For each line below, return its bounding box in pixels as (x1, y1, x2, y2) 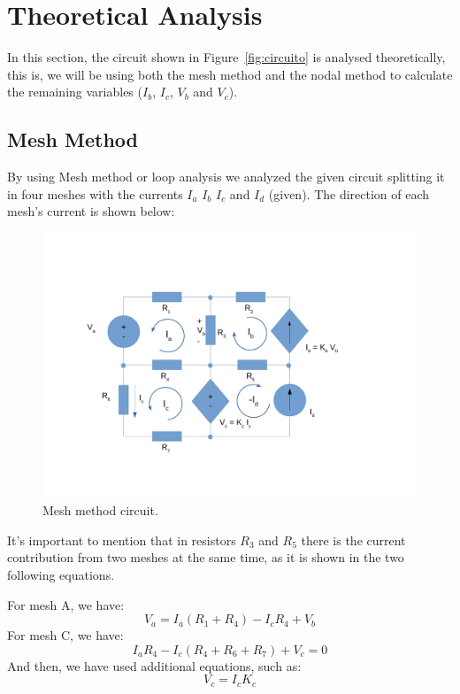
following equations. (7, 566, 115, 584)
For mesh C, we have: (7, 626, 124, 644)
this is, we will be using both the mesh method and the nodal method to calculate (7, 65, 453, 83)
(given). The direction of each (268, 184, 430, 203)
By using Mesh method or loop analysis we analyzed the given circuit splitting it (7, 167, 445, 186)
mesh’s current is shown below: (7, 202, 175, 220)
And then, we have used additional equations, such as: (7, 656, 302, 675)
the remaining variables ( (7, 82, 142, 101)
